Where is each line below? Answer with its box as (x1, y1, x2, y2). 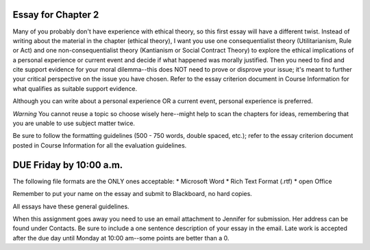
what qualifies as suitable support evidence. (12, 84, 138, 92)
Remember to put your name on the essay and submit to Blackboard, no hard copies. (12, 190, 253, 198)
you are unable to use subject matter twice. (12, 120, 135, 128)
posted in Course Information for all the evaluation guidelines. (12, 141, 187, 150)
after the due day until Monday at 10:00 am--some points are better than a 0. (12, 234, 230, 242)
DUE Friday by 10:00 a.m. (12, 159, 123, 171)
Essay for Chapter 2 (12, 9, 99, 20)
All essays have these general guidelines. (12, 202, 129, 210)
